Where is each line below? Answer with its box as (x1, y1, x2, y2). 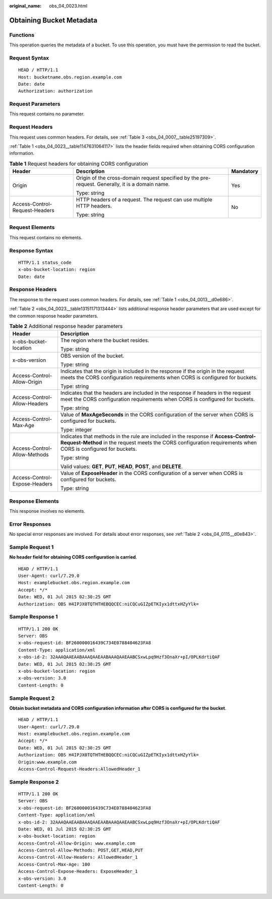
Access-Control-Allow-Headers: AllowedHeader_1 (18, 854, 138, 860)
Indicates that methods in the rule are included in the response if (60, 433, 214, 440)
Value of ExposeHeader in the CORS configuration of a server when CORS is (60, 470, 243, 477)
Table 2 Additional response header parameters (9, 323, 123, 330)
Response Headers (9, 286, 57, 293)
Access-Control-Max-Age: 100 (18, 861, 90, 867)
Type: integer (60, 426, 92, 433)
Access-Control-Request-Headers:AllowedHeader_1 (18, 766, 141, 772)
